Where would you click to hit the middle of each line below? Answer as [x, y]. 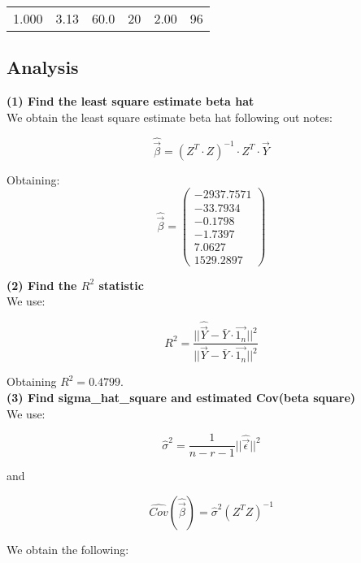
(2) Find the [42, 285]
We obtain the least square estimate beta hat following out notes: [170, 117]
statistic [121, 285]
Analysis [43, 67]
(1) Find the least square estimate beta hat [130, 101]
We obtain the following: [68, 549]
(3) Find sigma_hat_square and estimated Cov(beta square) [181, 398]
